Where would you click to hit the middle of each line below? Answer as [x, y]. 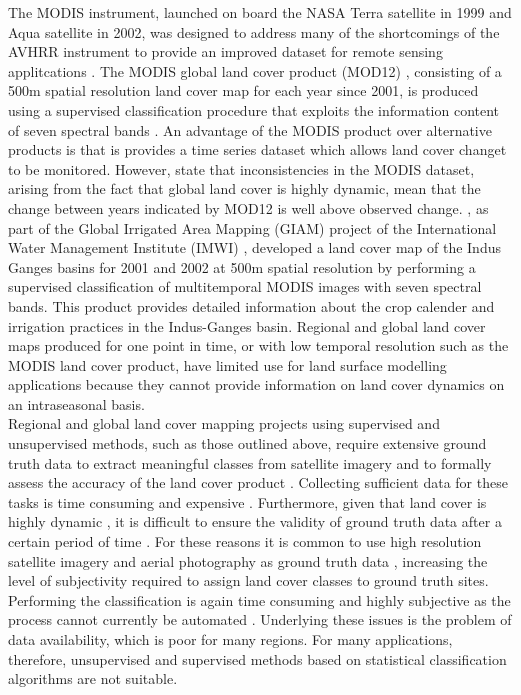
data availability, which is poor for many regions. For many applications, [230, 639]
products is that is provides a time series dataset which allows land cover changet [257, 149]
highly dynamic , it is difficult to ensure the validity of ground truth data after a [255, 521]
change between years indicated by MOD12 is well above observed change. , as [248, 207]
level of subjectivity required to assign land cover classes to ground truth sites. [248, 580]
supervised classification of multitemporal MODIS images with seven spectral [245, 286]
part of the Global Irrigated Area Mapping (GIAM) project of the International [252, 227]
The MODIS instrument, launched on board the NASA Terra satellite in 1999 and [260, 12]
